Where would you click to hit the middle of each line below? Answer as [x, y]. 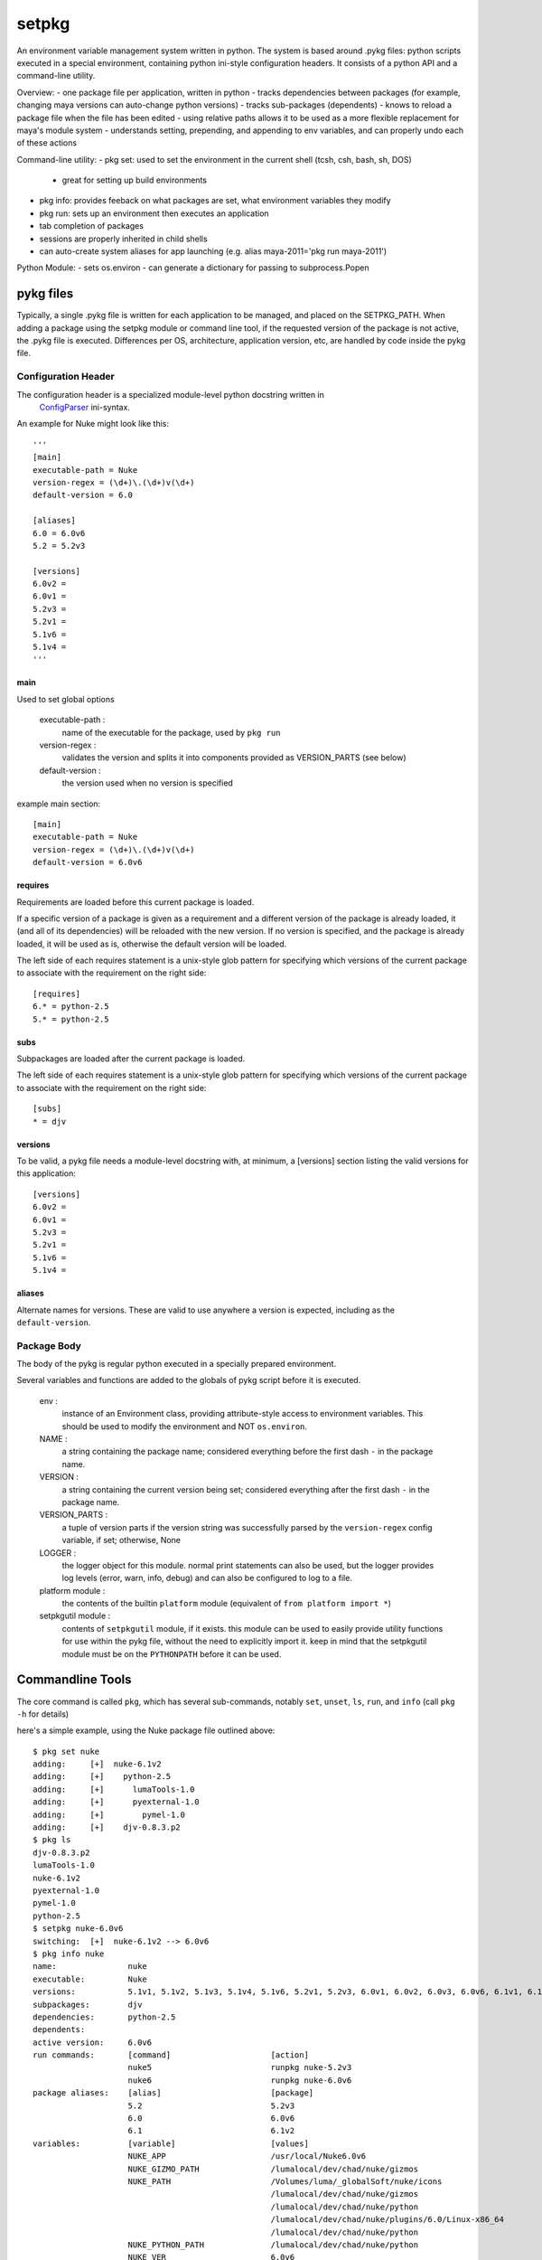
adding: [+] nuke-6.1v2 [97, 1764]
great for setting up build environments [135, 180]
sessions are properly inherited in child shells [123, 239]
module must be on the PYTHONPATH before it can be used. [172, 1653]
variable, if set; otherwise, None [121, 1540]
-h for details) [43, 1714]
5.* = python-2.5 [71, 1019]
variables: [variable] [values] [171, 2143]
